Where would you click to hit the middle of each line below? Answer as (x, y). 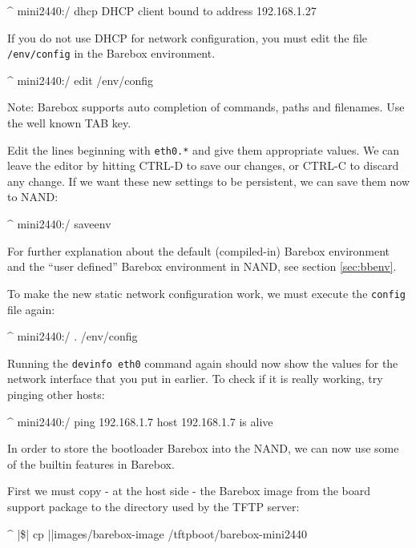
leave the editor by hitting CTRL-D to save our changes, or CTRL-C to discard (203, 165)
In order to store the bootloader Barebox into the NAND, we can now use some (203, 448)
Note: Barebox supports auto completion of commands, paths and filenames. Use (206, 107)
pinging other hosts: (56, 394)
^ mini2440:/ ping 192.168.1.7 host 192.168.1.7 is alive (140, 421)
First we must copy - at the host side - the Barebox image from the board (189, 491)
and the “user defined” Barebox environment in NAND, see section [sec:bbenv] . (202, 266)
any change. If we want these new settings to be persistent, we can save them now (209, 181)
